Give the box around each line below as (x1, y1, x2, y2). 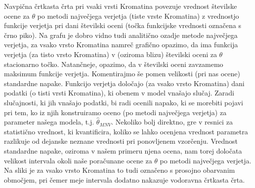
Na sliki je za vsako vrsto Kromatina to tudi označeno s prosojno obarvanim (4, 165, 235, 175)
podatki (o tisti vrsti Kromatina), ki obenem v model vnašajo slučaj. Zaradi (4, 88, 234, 98)
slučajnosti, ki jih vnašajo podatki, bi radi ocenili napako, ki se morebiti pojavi (4, 97, 243, 107)
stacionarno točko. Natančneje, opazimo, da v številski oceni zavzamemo (4, 59, 223, 69)
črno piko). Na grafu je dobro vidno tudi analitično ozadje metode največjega (4, 30, 238, 40)
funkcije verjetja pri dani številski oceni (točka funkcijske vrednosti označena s (4, 20, 242, 31)
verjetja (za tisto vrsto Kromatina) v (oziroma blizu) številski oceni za (4, 49, 217, 59)
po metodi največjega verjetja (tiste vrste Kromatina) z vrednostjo (37, 10, 239, 21)
